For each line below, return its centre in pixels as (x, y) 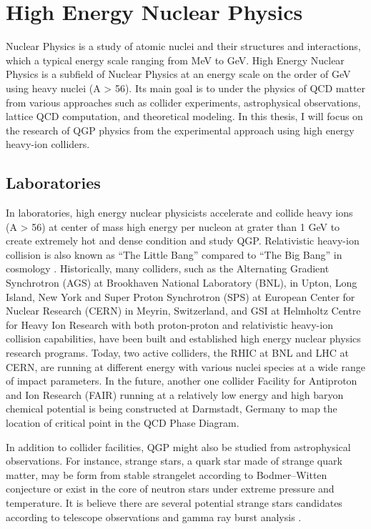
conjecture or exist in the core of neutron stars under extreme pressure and (170, 489)
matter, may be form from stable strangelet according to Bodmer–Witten (167, 474)
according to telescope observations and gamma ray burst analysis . (154, 516)
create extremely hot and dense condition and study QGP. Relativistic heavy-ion (183, 241)
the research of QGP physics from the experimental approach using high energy (180, 130)
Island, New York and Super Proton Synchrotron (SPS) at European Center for (180, 296)
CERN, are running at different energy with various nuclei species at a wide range (185, 366)
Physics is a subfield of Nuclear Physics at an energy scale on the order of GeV (178, 74)
